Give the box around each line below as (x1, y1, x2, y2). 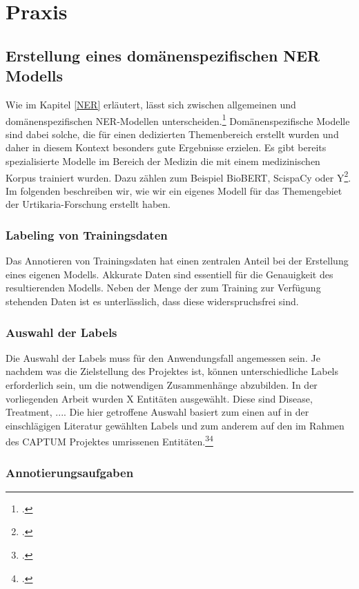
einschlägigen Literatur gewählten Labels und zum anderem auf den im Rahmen (6, 418, 345, 432)
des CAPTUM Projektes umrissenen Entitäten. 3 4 (6, 432, 213, 449)
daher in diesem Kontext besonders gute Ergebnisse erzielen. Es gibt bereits (6, 140, 327, 155)
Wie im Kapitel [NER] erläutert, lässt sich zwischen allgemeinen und (6, 97, 296, 111)
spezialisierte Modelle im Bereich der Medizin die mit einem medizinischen (6, 154, 320, 168)
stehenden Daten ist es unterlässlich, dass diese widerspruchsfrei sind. (6, 294, 299, 309)
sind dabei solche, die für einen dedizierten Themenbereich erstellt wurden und (6, 126, 339, 141)
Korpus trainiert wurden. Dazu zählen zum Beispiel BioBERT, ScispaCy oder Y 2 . (6, 168, 351, 184)
